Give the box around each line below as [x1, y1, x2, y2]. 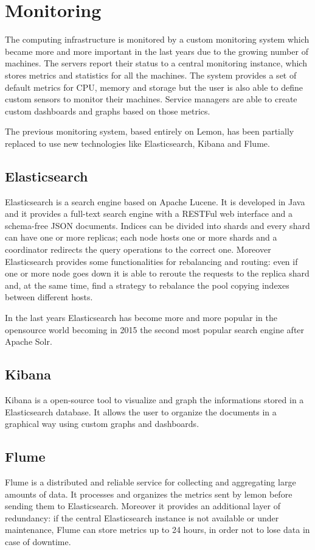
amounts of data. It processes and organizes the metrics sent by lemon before [5, 487, 292, 500]
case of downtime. [5, 535, 71, 548]
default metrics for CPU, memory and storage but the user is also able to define [5, 80, 303, 93]
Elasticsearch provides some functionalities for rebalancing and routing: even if [5, 255, 298, 267]
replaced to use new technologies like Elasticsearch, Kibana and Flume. [5, 136, 270, 149]
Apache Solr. [5, 335, 52, 348]
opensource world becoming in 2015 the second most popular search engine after [5, 323, 305, 336]
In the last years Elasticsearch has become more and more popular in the [5, 311, 277, 324]
